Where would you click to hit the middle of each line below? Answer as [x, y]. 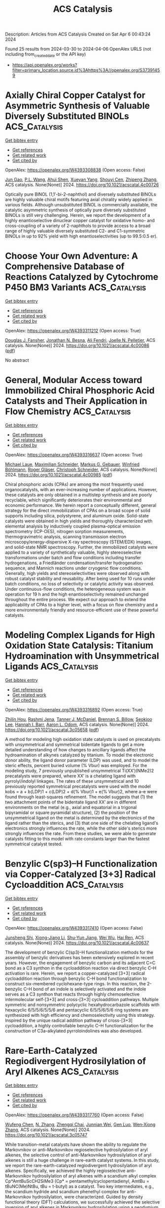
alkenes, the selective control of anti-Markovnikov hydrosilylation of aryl [78, 1155]
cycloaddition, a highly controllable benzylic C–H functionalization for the [79, 1025]
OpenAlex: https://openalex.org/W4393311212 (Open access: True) [73, 331]
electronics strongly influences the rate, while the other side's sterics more [81, 828]
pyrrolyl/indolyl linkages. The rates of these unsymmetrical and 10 [72, 781]
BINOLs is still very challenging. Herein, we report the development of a [78, 215]
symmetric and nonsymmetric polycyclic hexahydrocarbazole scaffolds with [82, 1005]
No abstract [17, 360]
